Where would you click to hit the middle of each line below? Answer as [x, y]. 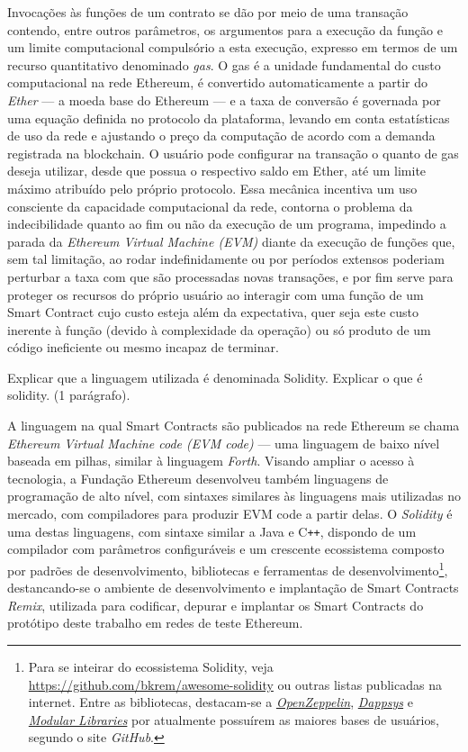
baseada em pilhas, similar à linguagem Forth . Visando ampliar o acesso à [211, 461]
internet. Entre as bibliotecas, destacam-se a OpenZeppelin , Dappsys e [220, 702]
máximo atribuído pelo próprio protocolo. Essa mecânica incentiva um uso [212, 188]
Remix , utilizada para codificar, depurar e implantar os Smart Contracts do [216, 605]
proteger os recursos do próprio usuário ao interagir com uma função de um [216, 294]
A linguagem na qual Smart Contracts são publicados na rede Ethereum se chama [234, 426]
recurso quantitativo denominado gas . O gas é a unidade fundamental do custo [224, 64]
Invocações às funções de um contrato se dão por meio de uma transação [208, 12]
